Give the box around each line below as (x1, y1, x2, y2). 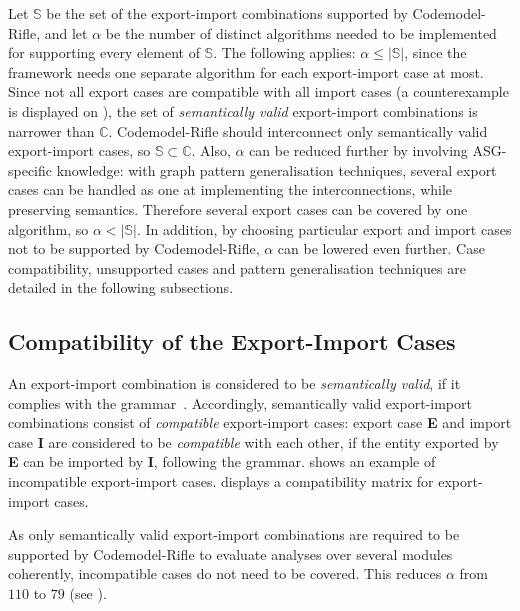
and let (44, 22, 88, 43)
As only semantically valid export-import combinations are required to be (8, 524, 460, 545)
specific (8, 159, 53, 180)
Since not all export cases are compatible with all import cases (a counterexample (8, 81, 509, 102)
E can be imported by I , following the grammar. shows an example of (8, 451, 436, 472)
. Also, (191, 140, 231, 161)
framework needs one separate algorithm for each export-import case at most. (8, 61, 484, 82)
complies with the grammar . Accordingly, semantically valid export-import (8, 392, 472, 413)
